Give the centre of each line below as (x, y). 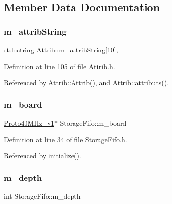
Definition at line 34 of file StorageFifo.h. (66, 139)
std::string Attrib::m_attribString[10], (61, 50)
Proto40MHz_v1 (29, 123)
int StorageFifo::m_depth (42, 196)
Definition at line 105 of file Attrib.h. (60, 66)
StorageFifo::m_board (93, 123)
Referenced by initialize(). (43, 156)
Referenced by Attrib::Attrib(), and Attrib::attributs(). (86, 83)
